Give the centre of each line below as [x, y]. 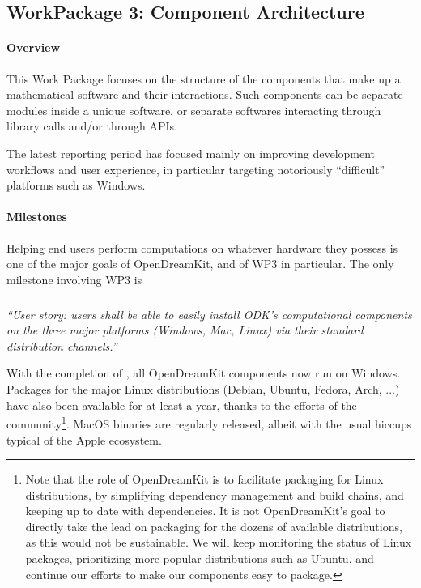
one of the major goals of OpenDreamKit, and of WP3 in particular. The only [200, 264]
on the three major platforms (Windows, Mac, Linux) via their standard [185, 330]
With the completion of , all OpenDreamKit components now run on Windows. [204, 373]
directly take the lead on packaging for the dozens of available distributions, [214, 526]
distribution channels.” [62, 345]
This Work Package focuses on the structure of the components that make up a [204, 78]
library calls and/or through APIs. [92, 126]
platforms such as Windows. [76, 185]
